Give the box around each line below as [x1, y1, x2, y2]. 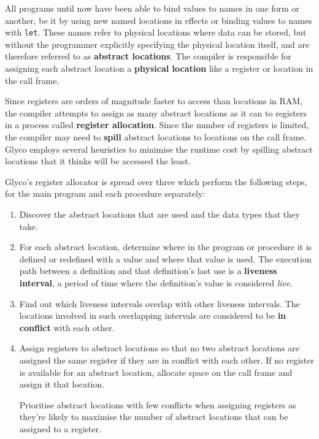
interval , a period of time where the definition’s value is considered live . [19, 276, 293, 289]
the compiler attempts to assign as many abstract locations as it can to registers [5, 106, 307, 119]
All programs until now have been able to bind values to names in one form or [5, 2, 299, 14]
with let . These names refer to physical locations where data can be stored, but [5, 26, 307, 39]
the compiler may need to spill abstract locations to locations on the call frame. [5, 131, 307, 143]
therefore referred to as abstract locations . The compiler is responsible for [5, 50, 291, 63]
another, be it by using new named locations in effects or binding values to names [5, 13, 312, 26]
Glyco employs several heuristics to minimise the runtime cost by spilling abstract [5, 142, 313, 155]
